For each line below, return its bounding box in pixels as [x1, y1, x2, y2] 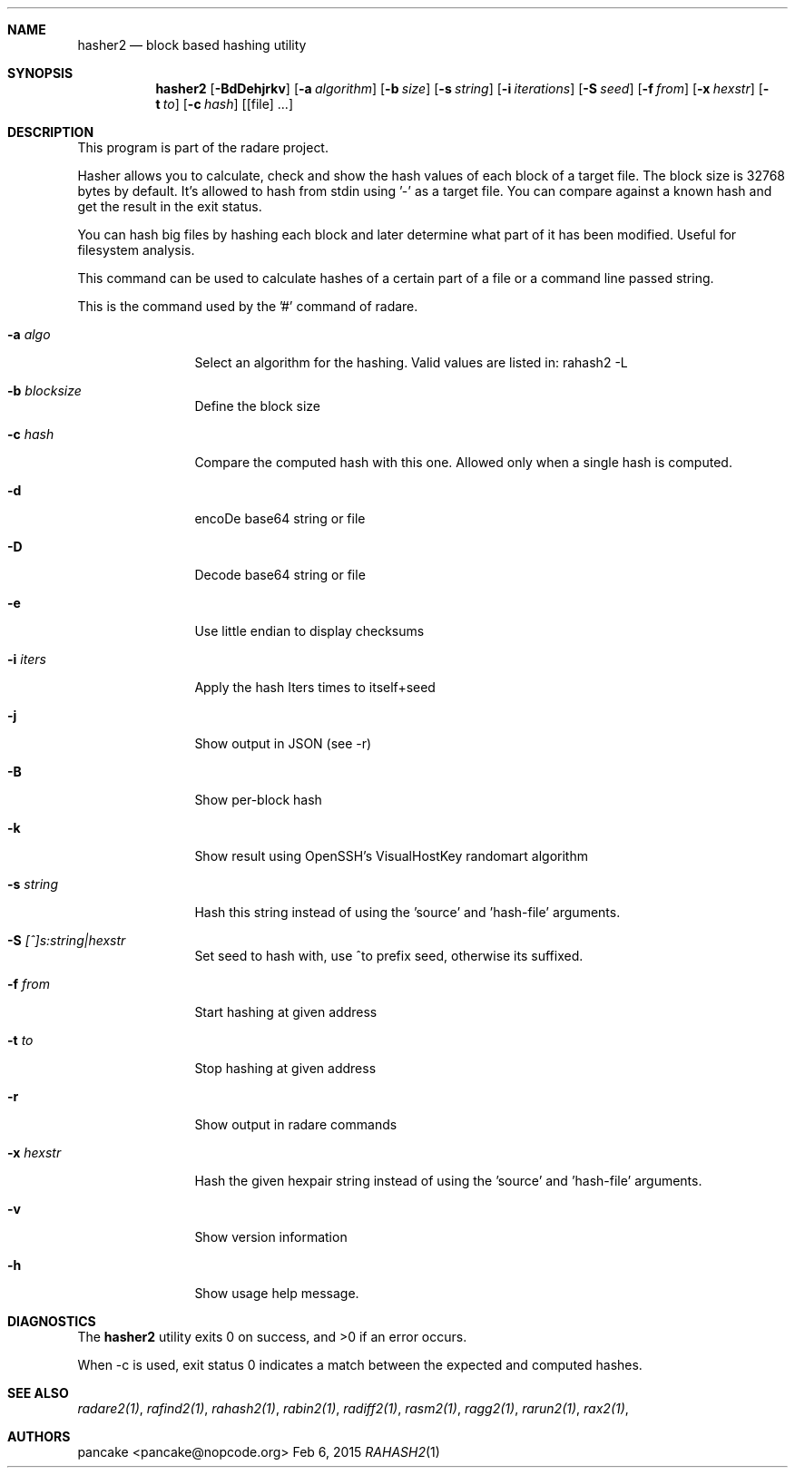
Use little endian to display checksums [194, 623, 425, 639]
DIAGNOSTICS [7, 1314, 96, 1329]
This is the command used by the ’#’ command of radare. [77, 298, 418, 314]
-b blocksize [7, 383, 82, 398]
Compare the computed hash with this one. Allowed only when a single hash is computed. [194, 454, 732, 470]
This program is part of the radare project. [77, 140, 329, 155]
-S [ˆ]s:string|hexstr [7, 933, 126, 948]
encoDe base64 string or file [194, 511, 366, 526]
